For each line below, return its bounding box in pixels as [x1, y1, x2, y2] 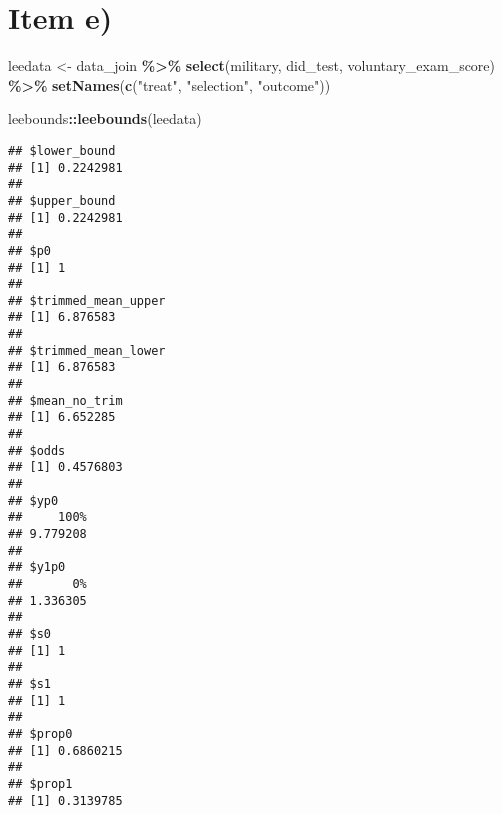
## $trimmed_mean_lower [8, 343, 166, 358]
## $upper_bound [8, 193, 116, 208]
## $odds [8, 443, 66, 458]
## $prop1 [8, 776, 73, 791]
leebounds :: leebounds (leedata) [8, 108, 202, 129]
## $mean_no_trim [8, 393, 123, 408]
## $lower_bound [8, 143, 116, 158]
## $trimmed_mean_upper [8, 293, 166, 308]
